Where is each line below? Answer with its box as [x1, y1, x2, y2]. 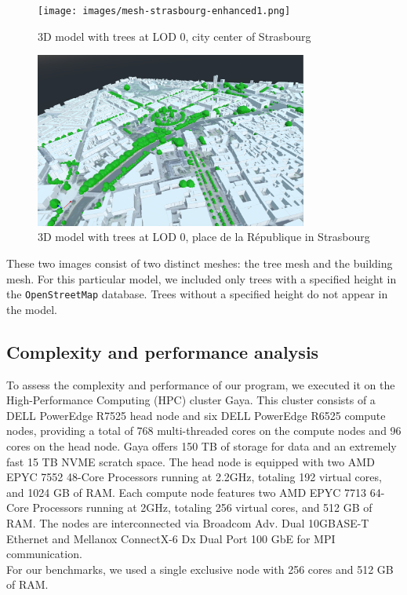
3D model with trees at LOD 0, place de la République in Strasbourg [38, 228, 370, 245]
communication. [6, 546, 82, 562]
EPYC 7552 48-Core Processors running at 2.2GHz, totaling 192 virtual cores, [6, 469, 382, 485]
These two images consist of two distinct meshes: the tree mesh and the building [6, 255, 393, 272]
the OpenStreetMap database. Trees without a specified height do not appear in [6, 286, 388, 302]
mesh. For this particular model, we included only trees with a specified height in [6, 270, 397, 287]
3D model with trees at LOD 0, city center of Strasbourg [38, 27, 311, 44]
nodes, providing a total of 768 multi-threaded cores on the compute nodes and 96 [6, 422, 402, 439]
